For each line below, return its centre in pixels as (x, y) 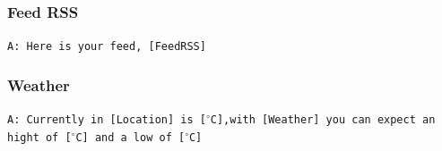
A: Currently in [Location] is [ (107, 120)
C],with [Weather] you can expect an (323, 120)
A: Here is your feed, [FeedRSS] (107, 47)
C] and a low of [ (130, 137)
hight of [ (39, 137)
